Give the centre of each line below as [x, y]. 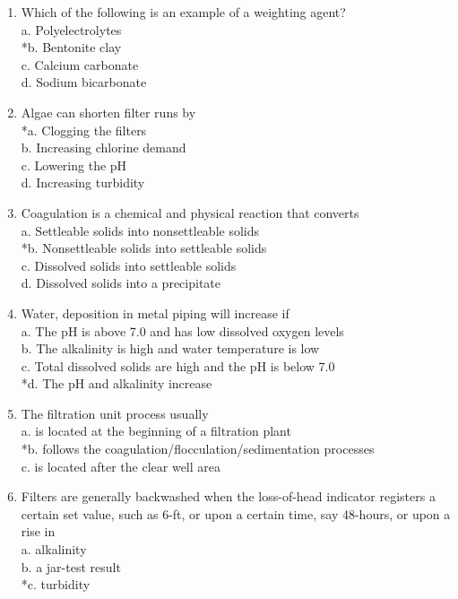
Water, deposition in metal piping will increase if [155, 313]
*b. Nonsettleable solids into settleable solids [144, 248]
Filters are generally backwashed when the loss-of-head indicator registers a [228, 496]
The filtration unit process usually [115, 413]
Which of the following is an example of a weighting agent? [183, 12]
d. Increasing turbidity [83, 182]
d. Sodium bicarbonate [84, 82]
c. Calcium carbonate [80, 64]
